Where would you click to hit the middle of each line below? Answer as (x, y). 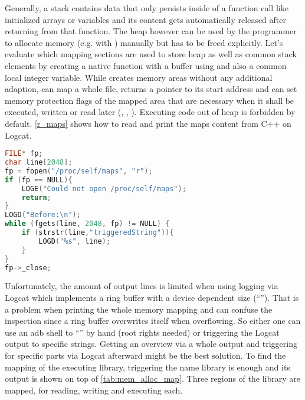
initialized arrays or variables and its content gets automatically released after (145, 19)
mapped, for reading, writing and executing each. (94, 390)
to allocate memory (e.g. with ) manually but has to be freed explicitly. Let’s (144, 42)
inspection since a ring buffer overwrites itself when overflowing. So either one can (153, 321)
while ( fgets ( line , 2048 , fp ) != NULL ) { (87, 224)
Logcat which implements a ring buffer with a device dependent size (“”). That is (152, 297)
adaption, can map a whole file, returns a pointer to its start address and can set (151, 89)
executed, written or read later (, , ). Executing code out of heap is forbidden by (150, 112)
